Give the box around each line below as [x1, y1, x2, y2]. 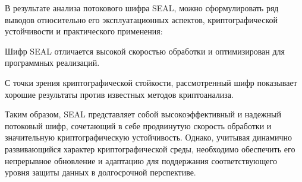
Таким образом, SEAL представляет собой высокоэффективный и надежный [5, 108, 281, 120]
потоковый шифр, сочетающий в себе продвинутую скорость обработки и [5, 119, 272, 132]
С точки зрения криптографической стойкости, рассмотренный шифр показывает [5, 76, 297, 88]
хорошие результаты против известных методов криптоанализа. [5, 88, 234, 100]
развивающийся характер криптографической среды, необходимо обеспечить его [5, 142, 295, 155]
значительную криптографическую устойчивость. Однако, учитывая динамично [5, 131, 292, 143]
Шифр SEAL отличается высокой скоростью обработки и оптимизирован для [5, 44, 285, 57]
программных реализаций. [5, 56, 100, 69]
